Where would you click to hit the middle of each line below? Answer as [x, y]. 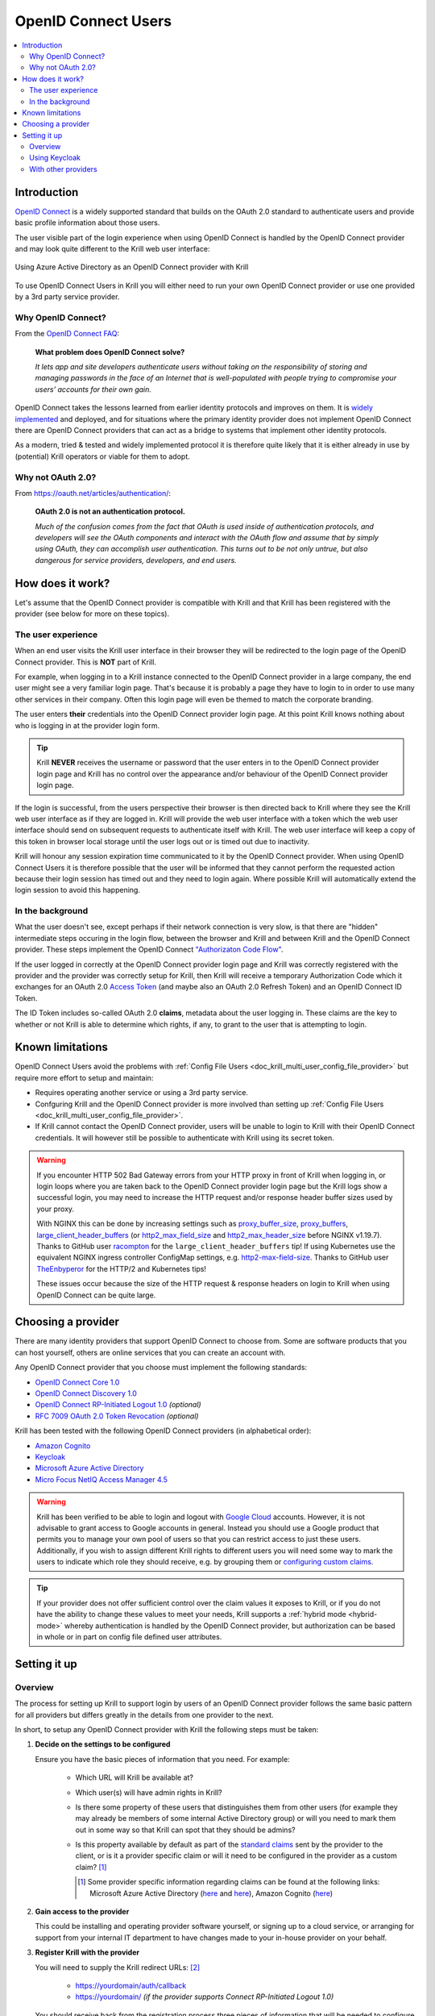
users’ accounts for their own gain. [93, 389]
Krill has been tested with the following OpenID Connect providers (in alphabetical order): [163, 1431]
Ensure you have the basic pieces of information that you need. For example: [162, 1759]
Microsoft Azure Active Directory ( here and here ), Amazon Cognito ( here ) [211, 1893]
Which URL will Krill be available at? [134, 1777]
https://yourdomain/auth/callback [131, 1985]
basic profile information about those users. [87, 223]
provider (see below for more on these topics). [92, 614]
